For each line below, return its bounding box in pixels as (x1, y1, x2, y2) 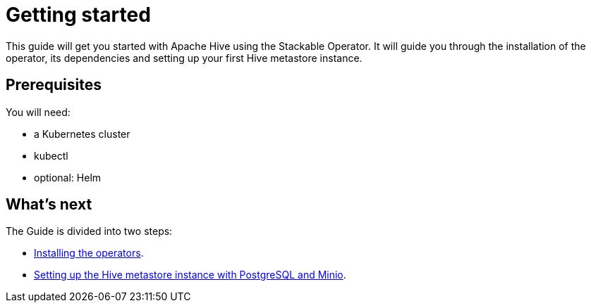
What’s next (6, 195, 92, 214)
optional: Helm (34, 171, 102, 184)
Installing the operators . (34, 247, 144, 259)
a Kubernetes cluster (34, 127, 130, 140)
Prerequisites (6, 76, 102, 94)
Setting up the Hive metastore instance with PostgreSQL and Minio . (34, 269, 346, 281)
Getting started (6, 3, 151, 27)
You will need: (6, 105, 71, 118)
